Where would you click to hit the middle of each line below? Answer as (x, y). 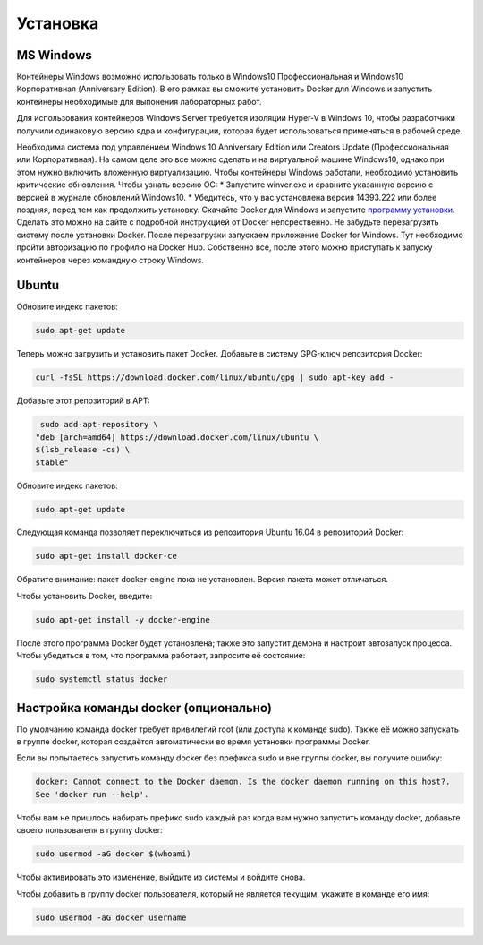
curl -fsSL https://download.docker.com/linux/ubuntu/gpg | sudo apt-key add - (215, 378)
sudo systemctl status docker (102, 679)
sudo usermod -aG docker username (111, 917)
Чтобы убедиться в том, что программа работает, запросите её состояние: (161, 656)
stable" (52, 462)
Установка (58, 23)
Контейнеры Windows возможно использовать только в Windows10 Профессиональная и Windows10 (210, 77)
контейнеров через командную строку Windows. (110, 260)
